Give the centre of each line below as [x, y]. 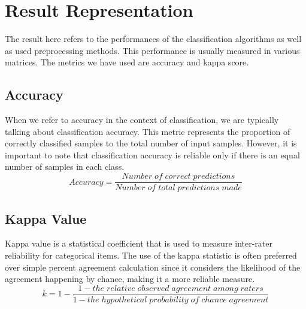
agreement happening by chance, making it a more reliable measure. [130, 279]
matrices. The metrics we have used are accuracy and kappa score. [127, 62]
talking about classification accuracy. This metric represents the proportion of [148, 131]
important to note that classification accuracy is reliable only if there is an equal [152, 154]
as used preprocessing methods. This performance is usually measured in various [152, 50]
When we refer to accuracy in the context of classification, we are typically [142, 120]
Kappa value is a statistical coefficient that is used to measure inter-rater [139, 243]
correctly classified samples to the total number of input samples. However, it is [151, 143]
